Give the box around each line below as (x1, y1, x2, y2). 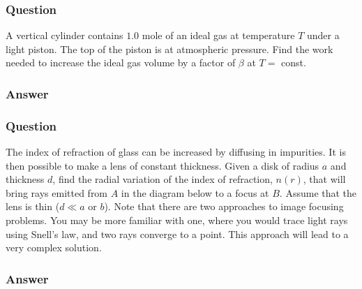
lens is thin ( (6, 199, 60, 214)
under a (307, 28, 340, 43)
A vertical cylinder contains (6, 28, 123, 43)
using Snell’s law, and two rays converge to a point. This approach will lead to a (6, 226, 349, 241)
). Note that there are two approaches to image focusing (104, 199, 344, 214)
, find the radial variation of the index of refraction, (52, 172, 273, 186)
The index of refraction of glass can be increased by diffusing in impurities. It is (6, 144, 346, 159)
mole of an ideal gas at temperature (142, 28, 295, 43)
